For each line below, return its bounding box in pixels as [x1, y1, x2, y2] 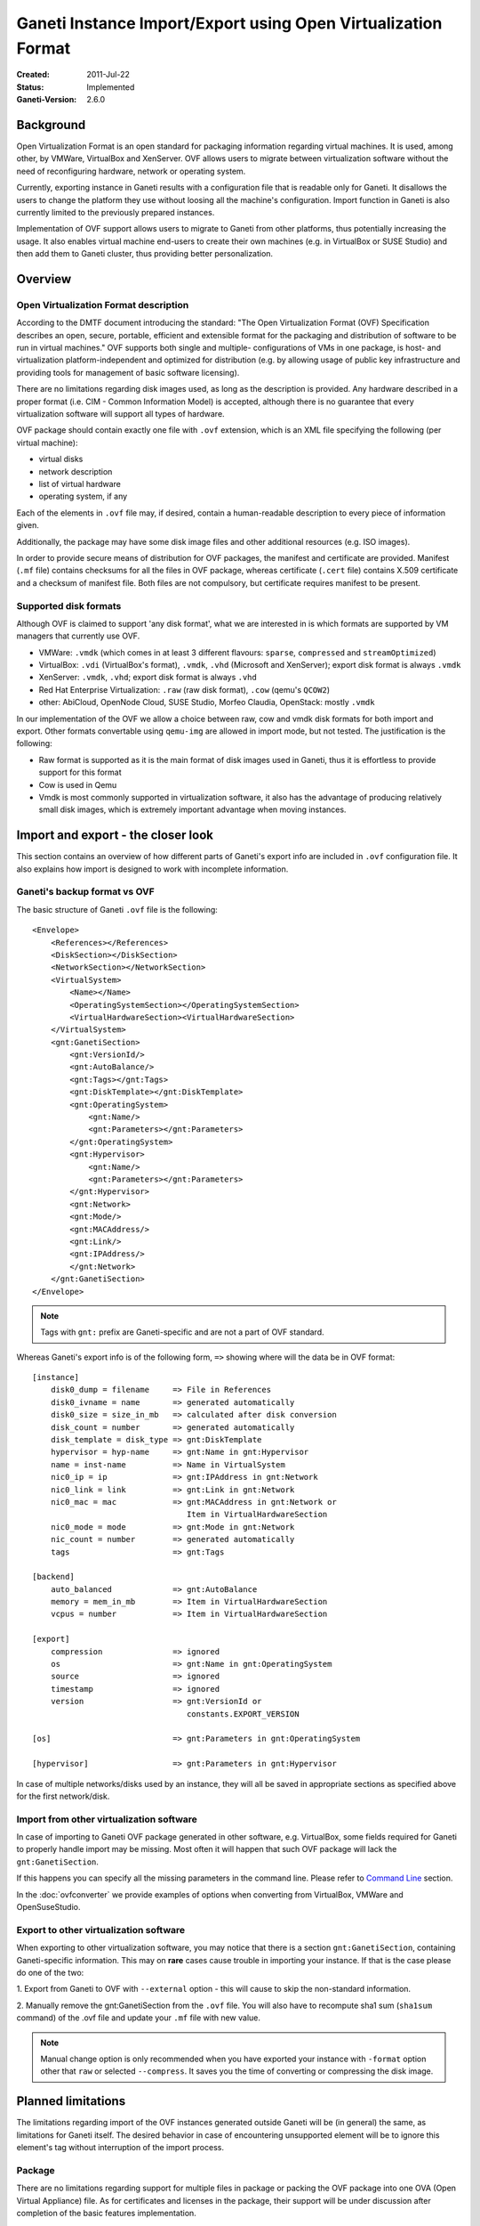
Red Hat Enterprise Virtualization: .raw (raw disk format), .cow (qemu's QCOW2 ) [38, 684, 331, 695]
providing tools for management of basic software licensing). [16, 367, 240, 378]
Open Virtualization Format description [16, 298, 189, 311]
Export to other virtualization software [16, 1923, 186, 1936]
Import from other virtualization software [16, 1813, 197, 1825]
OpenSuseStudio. [16, 1902, 81, 1913]
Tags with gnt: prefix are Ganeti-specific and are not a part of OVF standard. [40, 1327, 324, 1337]
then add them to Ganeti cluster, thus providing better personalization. [16, 248, 274, 259]
